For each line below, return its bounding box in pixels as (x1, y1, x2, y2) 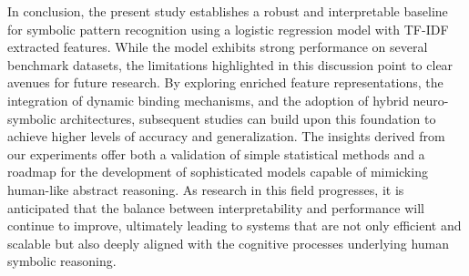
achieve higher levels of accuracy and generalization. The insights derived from (7, 127, 445, 146)
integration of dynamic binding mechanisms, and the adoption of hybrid (7, 90, 409, 109)
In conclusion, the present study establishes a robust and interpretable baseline (7, 2, 448, 20)
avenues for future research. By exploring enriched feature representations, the (7, 73, 444, 92)
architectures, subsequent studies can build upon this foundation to (60, 108, 436, 128)
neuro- (413, 90, 449, 109)
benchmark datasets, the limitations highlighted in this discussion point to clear (7, 55, 454, 74)
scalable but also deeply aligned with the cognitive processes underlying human (7, 233, 450, 252)
